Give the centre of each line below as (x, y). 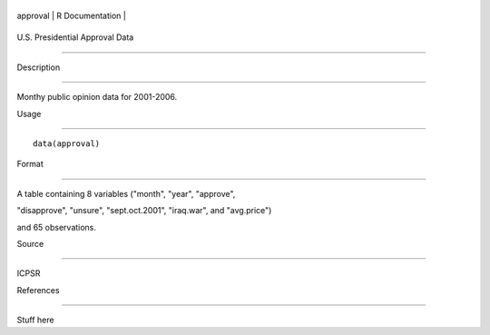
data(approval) (67, 143)
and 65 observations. (57, 227)
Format (30, 164)
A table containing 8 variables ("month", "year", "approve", (126, 193)
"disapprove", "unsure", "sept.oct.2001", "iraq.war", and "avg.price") (144, 211)
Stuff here (35, 320)
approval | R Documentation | (71, 15)
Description (39, 67)
